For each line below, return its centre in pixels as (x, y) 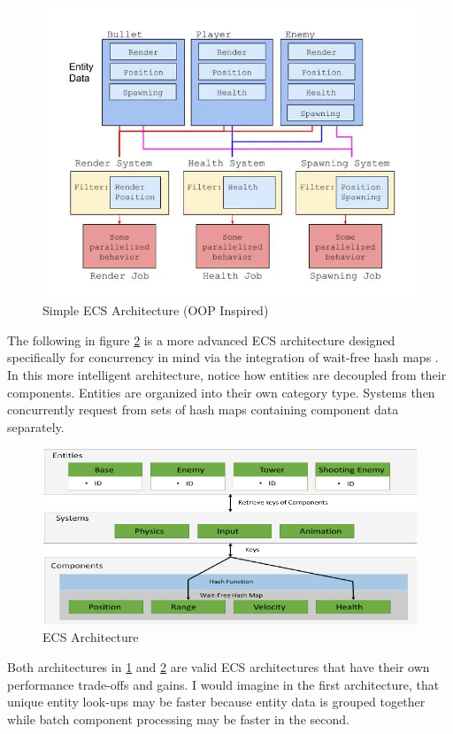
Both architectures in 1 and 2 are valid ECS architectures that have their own (219, 667)
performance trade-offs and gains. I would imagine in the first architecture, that (223, 684)
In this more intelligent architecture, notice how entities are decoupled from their (227, 375)
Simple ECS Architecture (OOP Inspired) (156, 310)
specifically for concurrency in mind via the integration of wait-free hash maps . (223, 357)
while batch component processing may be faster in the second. (178, 719)
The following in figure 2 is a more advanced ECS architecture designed (201, 340)
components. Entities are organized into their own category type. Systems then (221, 392)
